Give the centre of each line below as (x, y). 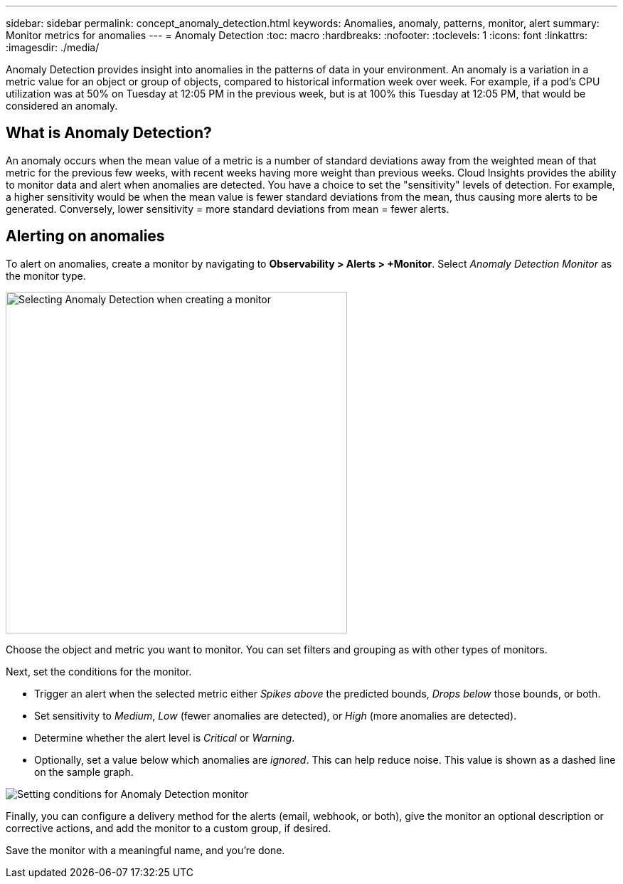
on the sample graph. (84, 772)
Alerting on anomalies (85, 236)
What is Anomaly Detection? (109, 133)
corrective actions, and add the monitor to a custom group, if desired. (169, 828)
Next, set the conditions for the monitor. (99, 671)
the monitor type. (46, 275)
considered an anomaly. (62, 106)
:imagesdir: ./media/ (53, 47)
